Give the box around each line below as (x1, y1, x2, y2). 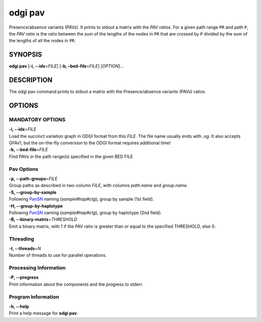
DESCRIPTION (9, 76, 53, 85)
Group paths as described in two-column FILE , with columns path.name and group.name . (9, 183, 188, 188)
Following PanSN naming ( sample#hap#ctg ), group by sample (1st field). (9, 196, 154, 202)
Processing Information (9, 265, 66, 271)
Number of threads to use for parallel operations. (9, 253, 107, 258)
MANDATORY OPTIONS (9, 116, 65, 123)
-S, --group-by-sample (9, 189, 57, 195)
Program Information (9, 293, 59, 300)
